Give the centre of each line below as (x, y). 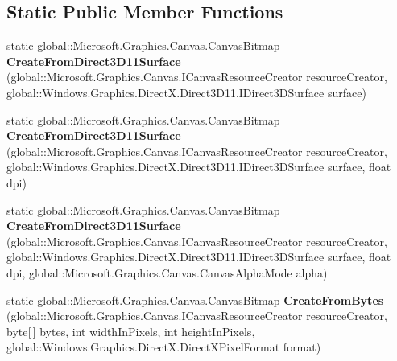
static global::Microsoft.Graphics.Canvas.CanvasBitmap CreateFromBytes (195, 299)
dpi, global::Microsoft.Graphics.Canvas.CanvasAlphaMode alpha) (167, 272)
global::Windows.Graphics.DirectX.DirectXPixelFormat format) (164, 347)
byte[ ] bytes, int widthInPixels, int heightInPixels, (131, 331)
